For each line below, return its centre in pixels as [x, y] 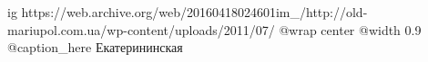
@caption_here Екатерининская [95, 47]
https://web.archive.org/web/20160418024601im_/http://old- [194, 12]
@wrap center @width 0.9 [350, 29]
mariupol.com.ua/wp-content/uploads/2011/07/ [141, 29]
